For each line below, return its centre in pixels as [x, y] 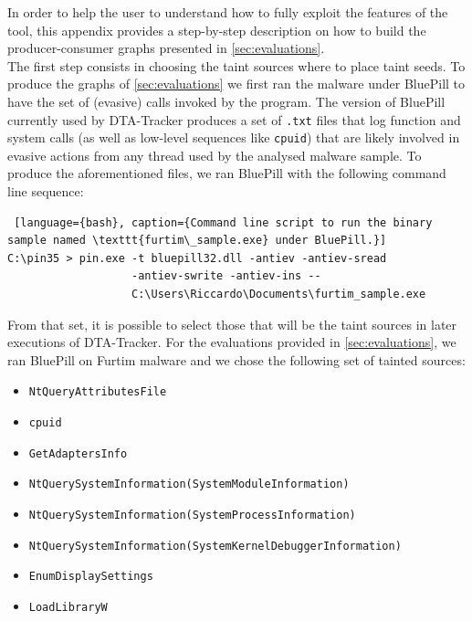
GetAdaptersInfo [78, 453]
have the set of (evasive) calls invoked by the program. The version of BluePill [226, 101]
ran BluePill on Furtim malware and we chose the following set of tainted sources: [236, 359]
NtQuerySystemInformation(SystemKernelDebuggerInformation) [215, 546]
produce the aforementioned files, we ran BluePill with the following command [227, 173]
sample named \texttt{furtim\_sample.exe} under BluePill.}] [197, 241]
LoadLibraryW [68, 607]
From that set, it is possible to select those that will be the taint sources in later [232, 324]
